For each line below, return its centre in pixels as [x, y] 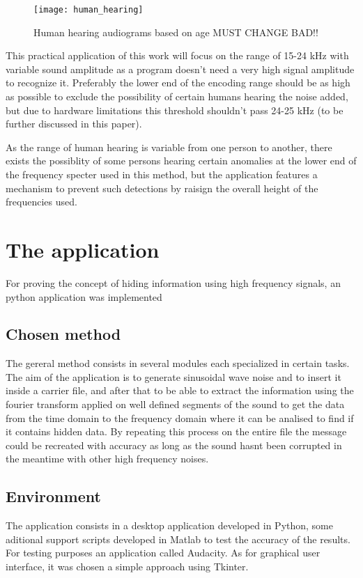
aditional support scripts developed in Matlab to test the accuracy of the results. [178, 539]
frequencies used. [41, 202]
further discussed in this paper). [74, 124]
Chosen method [63, 334]
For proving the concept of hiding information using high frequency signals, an [173, 282]
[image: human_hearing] [88, 10]
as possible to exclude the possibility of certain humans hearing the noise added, [177, 96]
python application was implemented [84, 296]
